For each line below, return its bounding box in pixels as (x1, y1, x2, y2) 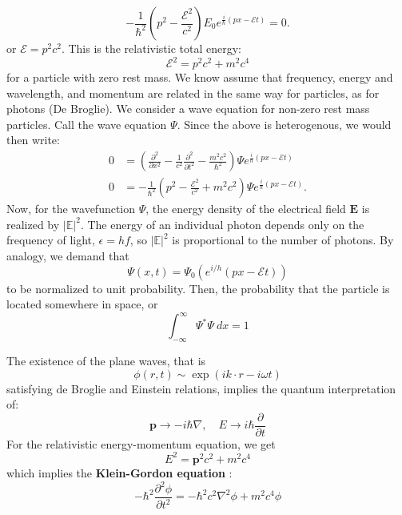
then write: (6, 131, 60, 148)
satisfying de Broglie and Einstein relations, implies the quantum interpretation (6, 380, 396, 396)
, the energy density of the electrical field (145, 200, 346, 217)
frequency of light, (6, 231, 95, 248)
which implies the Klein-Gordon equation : (6, 464, 233, 481)
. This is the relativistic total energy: (61, 40, 241, 56)
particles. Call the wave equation (6, 115, 167, 132)
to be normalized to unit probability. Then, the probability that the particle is (6, 280, 390, 296)
